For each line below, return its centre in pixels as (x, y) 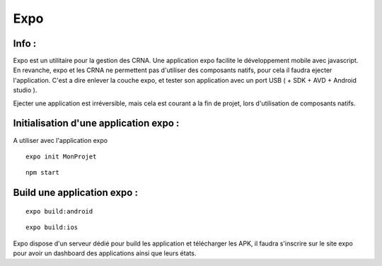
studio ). (25, 90)
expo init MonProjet (61, 156)
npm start (42, 173)
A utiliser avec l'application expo (60, 140)
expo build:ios (52, 227)
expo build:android (59, 211)
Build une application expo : (75, 193)
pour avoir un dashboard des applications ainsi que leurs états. (105, 253)
